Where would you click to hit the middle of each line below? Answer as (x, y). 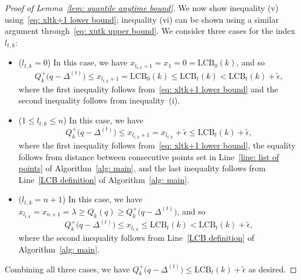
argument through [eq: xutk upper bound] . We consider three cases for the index (150, 31)
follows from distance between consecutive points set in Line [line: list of (149, 156)
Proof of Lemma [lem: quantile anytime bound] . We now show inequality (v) (142, 8)
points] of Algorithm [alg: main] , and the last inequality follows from (142, 168)
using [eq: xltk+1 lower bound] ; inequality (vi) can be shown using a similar (142, 19)
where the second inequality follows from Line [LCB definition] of (136, 238)
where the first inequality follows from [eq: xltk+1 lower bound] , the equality (157, 145)
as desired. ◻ (273, 269)
